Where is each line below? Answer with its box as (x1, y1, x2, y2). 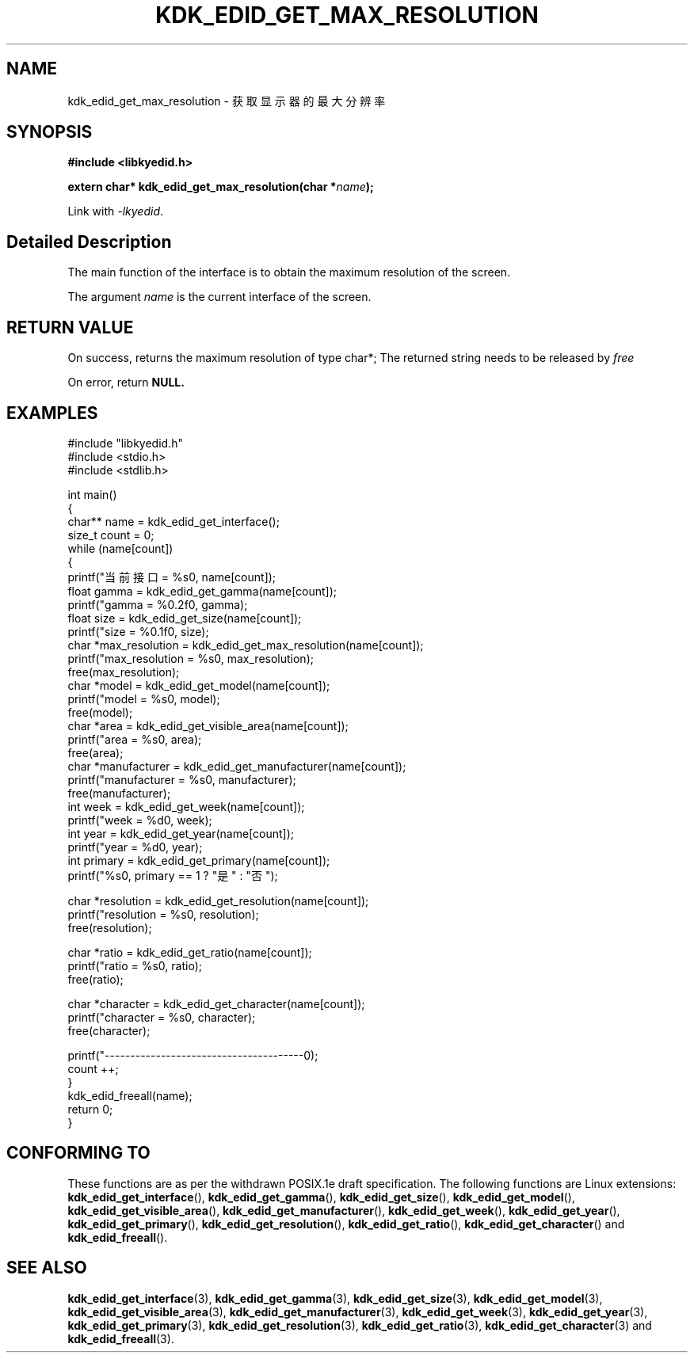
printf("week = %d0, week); (67, 813, 212, 827)
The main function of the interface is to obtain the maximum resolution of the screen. (67, 265, 511, 280)
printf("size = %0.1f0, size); (67, 624, 209, 638)
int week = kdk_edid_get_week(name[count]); (67, 799, 305, 813)
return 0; (67, 1102, 113, 1116)
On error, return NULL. (67, 375, 185, 390)
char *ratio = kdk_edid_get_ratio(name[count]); (67, 945, 312, 959)
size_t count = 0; (67, 527, 154, 542)
